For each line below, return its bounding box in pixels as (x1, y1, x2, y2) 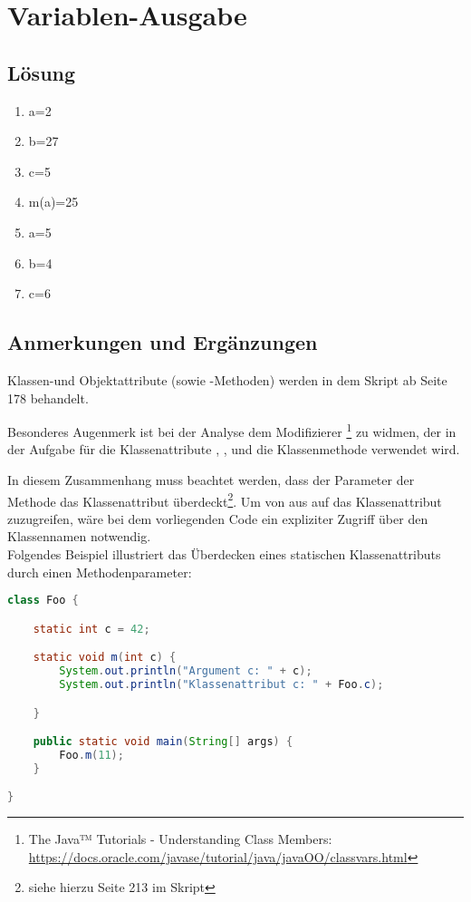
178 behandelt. (7, 388, 89, 407)
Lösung (7, 58, 76, 86)
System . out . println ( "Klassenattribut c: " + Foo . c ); (59, 678, 384, 691)
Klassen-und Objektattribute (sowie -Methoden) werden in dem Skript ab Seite (7, 370, 447, 389)
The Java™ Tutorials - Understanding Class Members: (28, 829, 332, 849)
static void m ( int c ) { (33, 651, 177, 664)
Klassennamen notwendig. (7, 527, 151, 546)
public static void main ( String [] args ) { (33, 735, 293, 749)
